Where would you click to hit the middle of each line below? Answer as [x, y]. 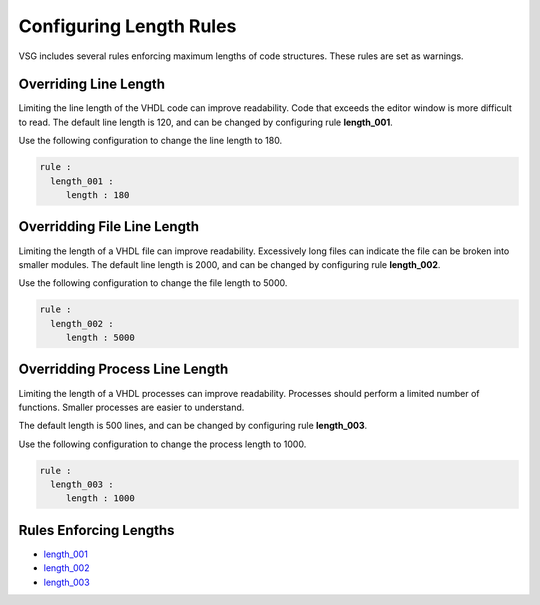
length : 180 [97, 195]
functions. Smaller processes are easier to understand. [131, 407]
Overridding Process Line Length [123, 369]
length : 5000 [100, 338]
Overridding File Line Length [109, 226]
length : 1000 [100, 498]
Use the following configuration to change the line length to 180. [150, 141]
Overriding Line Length [91, 84]
